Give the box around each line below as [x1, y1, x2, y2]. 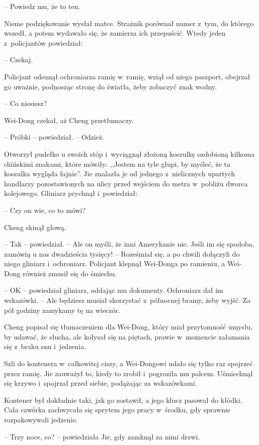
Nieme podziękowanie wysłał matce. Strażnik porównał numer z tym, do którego [4, 18, 254, 28]
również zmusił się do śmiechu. [23, 268, 117, 278]
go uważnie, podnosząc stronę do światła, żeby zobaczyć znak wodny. [4, 81, 217, 91]
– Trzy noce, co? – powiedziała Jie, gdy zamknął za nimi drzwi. [4, 431, 200, 441]
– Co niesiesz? [4, 98, 47, 108]
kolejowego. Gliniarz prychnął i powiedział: [4, 188, 138, 198]
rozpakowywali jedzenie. [4, 414, 78, 424]
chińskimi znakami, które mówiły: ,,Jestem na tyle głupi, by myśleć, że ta [4, 158, 231, 169]
